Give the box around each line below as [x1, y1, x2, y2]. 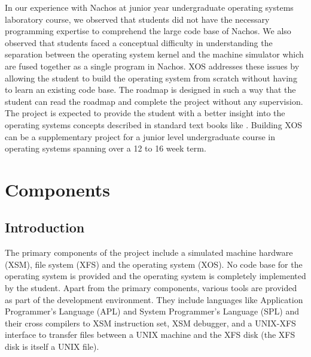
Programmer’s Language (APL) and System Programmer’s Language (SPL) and [5, 305, 300, 317]
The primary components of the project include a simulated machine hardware [5, 246, 293, 259]
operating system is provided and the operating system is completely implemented [5, 270, 306, 282]
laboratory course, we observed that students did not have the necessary [5, 13, 270, 25]
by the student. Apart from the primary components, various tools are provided [5, 282, 297, 294]
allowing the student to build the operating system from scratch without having [5, 71, 297, 84]
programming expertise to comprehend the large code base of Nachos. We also [5, 25, 291, 37]
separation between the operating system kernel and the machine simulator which [5, 48, 304, 60]
